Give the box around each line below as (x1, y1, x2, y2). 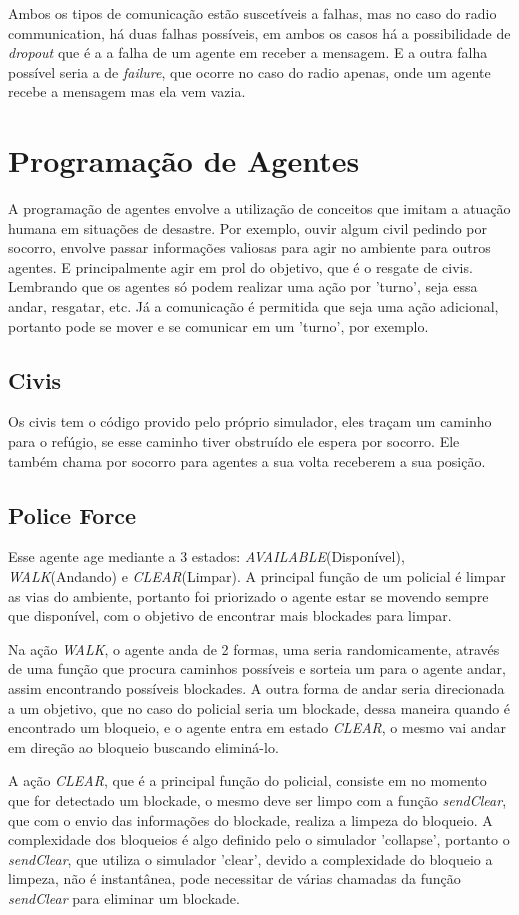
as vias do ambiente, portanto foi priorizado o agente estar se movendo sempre (8, 585, 489, 606)
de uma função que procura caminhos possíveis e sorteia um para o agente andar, (8, 658, 506, 679)
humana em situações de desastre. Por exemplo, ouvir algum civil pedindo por (8, 217, 487, 238)
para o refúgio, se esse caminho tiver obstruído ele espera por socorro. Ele (8, 431, 460, 452)
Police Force (8, 499, 137, 530)
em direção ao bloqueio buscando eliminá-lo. (8, 736, 279, 757)
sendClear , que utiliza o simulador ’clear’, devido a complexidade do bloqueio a (8, 848, 493, 869)
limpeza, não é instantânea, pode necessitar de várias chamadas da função (8, 868, 461, 889)
